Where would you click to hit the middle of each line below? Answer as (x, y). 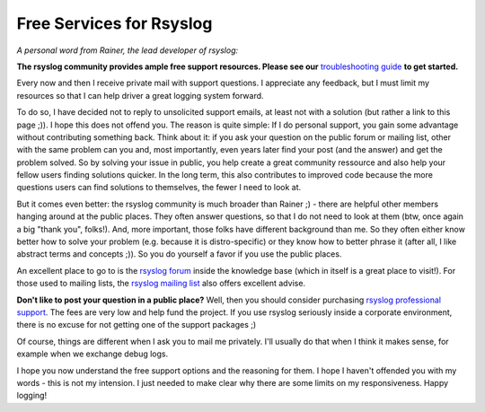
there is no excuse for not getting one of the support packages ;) (137, 325)
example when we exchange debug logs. (93, 354)
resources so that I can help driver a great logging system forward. (140, 95)
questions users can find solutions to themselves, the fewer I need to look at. (159, 188)
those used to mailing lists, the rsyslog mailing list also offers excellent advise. (161, 284)
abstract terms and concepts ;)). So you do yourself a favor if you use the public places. (179, 254)
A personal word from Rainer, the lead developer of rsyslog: (128, 50)
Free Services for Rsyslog (115, 23)
